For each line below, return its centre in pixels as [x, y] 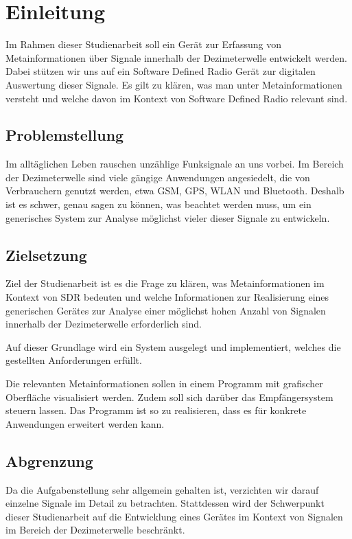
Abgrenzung [49, 460]
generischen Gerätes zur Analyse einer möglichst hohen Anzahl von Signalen [166, 310]
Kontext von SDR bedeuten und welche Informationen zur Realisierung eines [167, 297]
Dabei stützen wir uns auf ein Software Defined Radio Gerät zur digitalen [161, 71]
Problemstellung [65, 135]
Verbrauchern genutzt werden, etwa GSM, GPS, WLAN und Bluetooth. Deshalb [175, 191]
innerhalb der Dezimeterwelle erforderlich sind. [104, 324]
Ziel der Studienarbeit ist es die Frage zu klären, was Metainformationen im [165, 283]
